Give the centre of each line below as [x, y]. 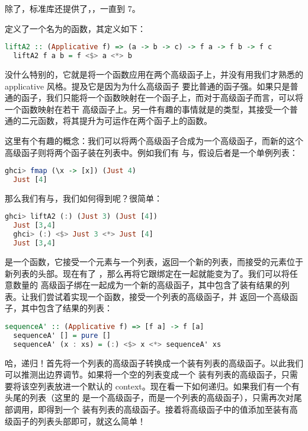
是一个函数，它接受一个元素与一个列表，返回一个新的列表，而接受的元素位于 [154, 261]
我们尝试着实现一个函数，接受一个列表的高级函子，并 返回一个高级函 [163, 296]
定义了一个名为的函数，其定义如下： [75, 28]
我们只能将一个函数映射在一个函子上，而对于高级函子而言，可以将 [174, 98]
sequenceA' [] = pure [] [62, 335]
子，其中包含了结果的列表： [59, 308]
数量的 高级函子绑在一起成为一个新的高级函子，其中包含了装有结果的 [147, 285]
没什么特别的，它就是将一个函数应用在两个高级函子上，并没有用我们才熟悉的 [154, 74]
